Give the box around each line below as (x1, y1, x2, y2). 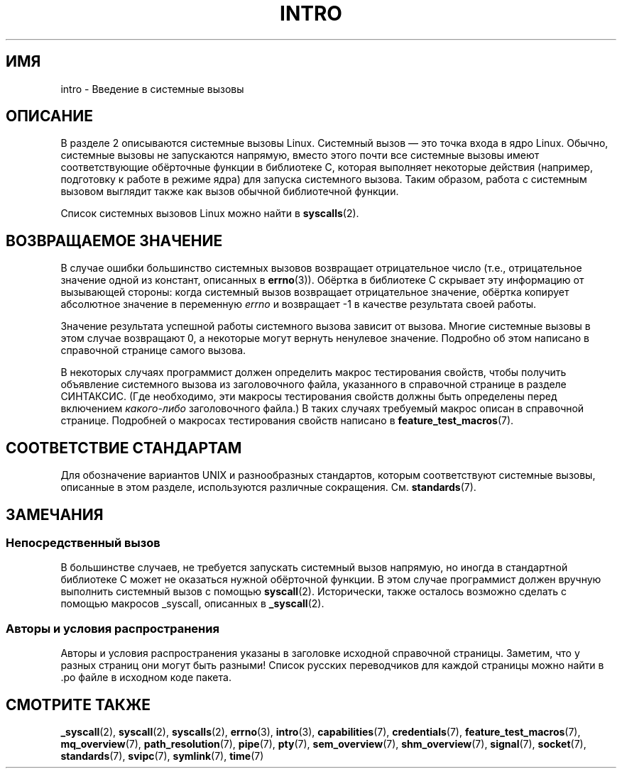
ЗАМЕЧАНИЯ (6, 505, 104, 524)
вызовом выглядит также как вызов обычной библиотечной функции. (60, 185, 399, 198)
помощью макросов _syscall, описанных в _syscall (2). (60, 597, 324, 610)
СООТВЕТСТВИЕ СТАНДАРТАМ (6, 438, 242, 457)
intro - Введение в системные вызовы (60, 82, 244, 95)
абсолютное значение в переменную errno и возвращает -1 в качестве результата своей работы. (60, 298, 537, 311)
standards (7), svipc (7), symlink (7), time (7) (60, 749, 264, 762)
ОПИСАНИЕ (6, 107, 93, 126)
